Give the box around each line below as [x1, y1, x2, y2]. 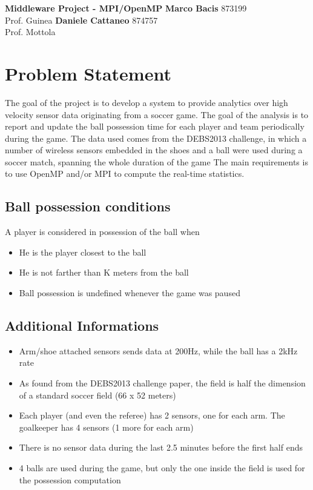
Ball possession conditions [5, 197, 171, 216]
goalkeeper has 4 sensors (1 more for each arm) [19, 420, 194, 433]
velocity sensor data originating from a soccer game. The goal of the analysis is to [5, 108, 309, 121]
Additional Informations [5, 316, 159, 335]
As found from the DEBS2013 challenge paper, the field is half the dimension [19, 377, 306, 389]
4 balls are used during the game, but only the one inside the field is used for [19, 462, 305, 474]
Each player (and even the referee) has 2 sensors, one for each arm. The [19, 409, 285, 422]
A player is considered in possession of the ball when [5, 225, 200, 238]
